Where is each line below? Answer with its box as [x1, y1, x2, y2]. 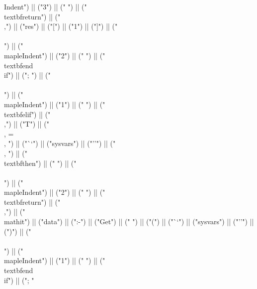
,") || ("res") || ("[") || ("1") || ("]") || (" [4, 21, 118, 31]
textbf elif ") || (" [4, 109, 51, 119]
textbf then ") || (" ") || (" [4, 157, 77, 168]
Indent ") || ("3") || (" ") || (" [4, 1, 87, 11]
